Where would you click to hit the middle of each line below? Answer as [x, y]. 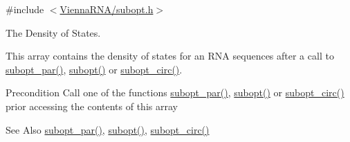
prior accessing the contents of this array [92, 106]
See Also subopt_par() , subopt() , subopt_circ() [108, 129]
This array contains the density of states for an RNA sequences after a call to [170, 56]
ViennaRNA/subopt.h [107, 9]
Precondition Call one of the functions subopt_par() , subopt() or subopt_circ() [175, 92]
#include [25, 9]
